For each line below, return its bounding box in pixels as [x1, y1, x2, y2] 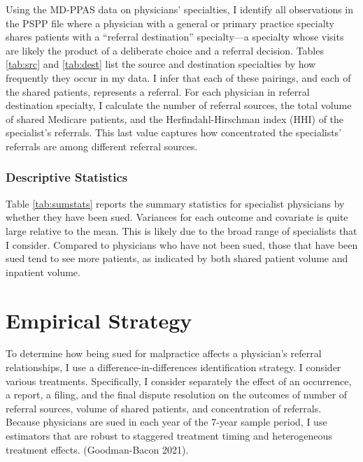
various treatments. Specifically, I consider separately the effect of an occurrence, [6, 373, 352, 388]
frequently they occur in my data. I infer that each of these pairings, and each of [6, 70, 351, 85]
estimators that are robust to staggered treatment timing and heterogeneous [6, 428, 332, 442]
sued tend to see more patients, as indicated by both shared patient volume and [6, 251, 348, 266]
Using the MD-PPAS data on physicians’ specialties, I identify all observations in [6, 2, 354, 16]
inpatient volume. [6, 264, 80, 279]
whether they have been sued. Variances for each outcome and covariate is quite [6, 210, 348, 224]
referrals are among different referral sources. [6, 138, 198, 153]
